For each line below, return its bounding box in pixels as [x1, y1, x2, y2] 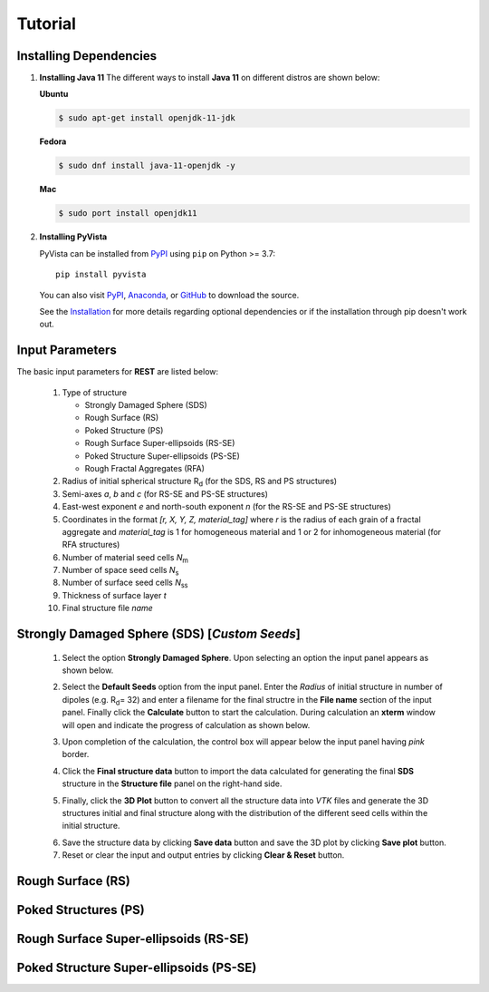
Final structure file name [62, 603, 153, 614]
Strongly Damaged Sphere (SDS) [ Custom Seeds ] [16, 627, 301, 642]
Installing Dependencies [16, 48, 158, 63]
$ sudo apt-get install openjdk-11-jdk [58, 113, 235, 123]
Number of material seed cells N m [62, 551, 189, 565]
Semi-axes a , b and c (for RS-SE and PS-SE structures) [62, 488, 269, 499]
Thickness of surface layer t [62, 589, 167, 600]
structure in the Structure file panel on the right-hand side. [62, 778, 283, 789]
